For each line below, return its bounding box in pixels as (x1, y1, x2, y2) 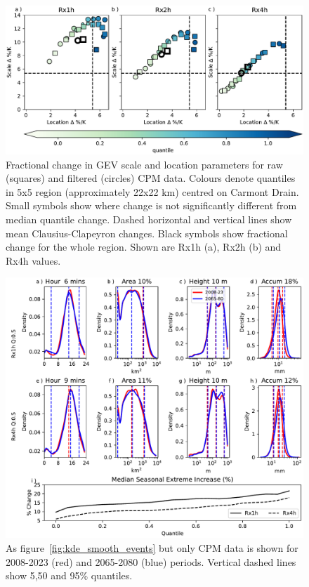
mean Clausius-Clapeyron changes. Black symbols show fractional (6, 225, 288, 240)
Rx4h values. (6, 253, 61, 268)
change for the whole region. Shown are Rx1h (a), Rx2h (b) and (6, 239, 282, 254)
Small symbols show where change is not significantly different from (6, 198, 297, 213)
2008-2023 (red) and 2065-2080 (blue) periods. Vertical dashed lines (6, 554, 296, 569)
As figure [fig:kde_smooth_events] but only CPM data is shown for (6, 540, 298, 555)
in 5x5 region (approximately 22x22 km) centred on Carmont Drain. (6, 184, 299, 199)
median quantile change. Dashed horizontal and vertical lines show (6, 211, 292, 226)
